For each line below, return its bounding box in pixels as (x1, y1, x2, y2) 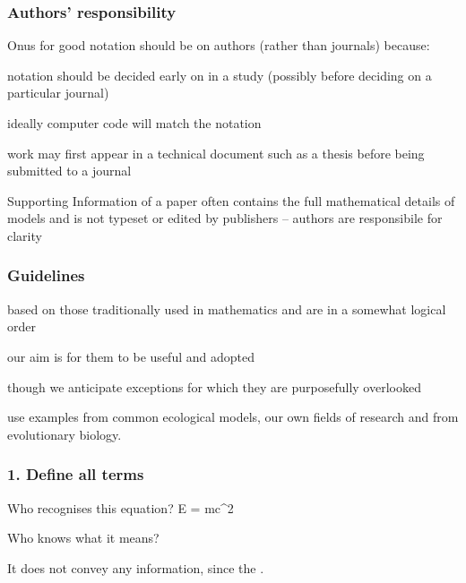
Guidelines (7, 264, 85, 287)
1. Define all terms (7, 463, 144, 485)
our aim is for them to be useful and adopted (7, 347, 255, 365)
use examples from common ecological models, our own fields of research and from (7, 407, 459, 426)
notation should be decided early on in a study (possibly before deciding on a (7, 65, 432, 84)
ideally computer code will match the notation (7, 114, 262, 132)
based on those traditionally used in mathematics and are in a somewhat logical (7, 299, 446, 318)
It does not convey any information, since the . (7, 558, 264, 577)
